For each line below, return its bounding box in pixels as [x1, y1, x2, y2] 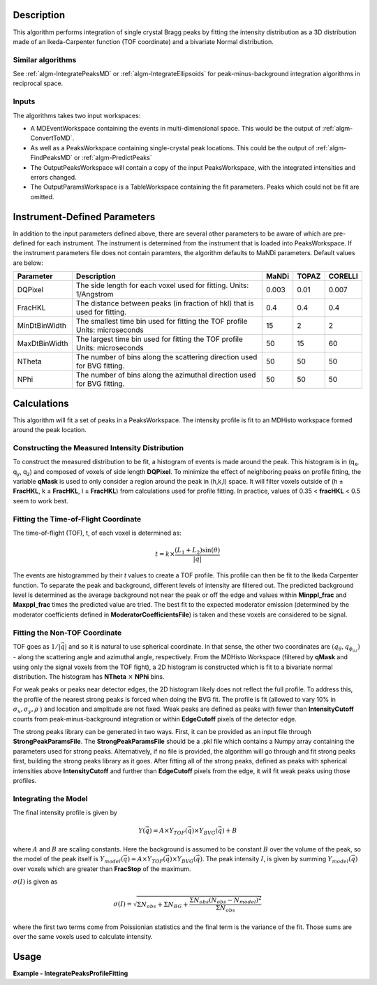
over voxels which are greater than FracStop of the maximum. [13, 864, 191, 873]
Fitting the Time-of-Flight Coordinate [13, 514, 142, 524]
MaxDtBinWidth [17, 339, 69, 349]
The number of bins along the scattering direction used [75, 352, 258, 362]
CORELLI [328, 271, 359, 281]
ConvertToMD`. [30, 134, 75, 143]
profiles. [13, 776, 37, 784]
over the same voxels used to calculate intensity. [13, 933, 153, 941]
